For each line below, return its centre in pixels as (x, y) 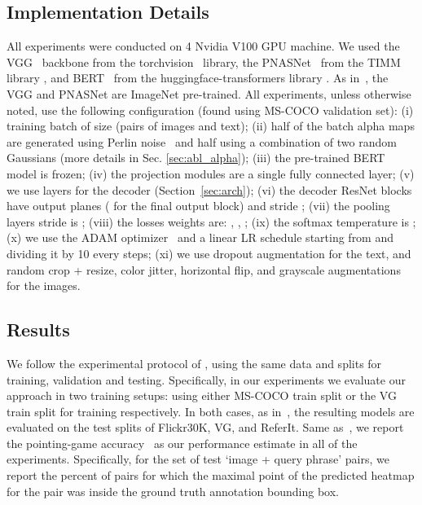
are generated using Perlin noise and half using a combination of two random (202, 141)
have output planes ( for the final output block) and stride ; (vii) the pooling (198, 206)
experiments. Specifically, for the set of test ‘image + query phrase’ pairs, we (198, 459)
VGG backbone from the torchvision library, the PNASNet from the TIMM (204, 61)
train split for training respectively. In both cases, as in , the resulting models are (211, 411)
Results (38, 329)
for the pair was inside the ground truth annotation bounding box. (173, 491)
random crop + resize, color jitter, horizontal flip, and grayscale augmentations (204, 269)
